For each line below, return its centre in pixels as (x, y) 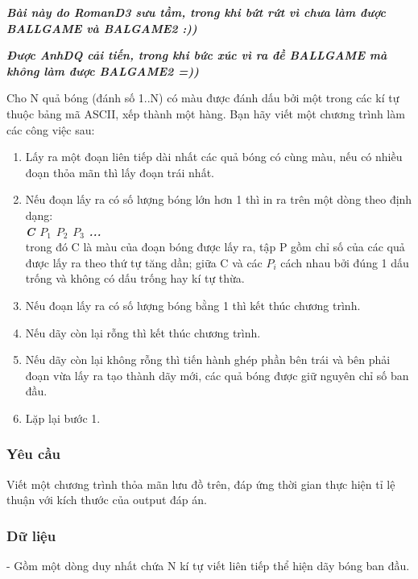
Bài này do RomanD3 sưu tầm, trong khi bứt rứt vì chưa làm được (196, 12)
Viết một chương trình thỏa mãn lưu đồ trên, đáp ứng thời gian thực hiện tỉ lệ (201, 484)
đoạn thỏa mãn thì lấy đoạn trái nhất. (120, 172)
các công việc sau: (51, 129)
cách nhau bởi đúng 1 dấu (345, 262)
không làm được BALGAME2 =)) (103, 70)
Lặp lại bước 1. (63, 418)
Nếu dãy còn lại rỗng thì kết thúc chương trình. (143, 332)
